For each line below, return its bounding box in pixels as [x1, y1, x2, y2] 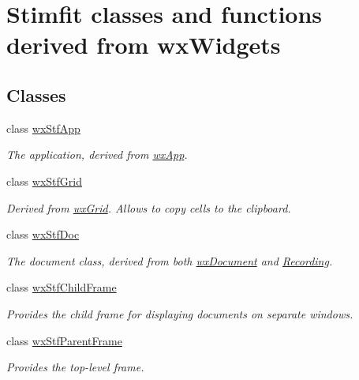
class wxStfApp [6, 119, 80, 136]
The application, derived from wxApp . [6, 146, 188, 163]
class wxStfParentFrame [6, 332, 122, 348]
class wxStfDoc [6, 226, 80, 243]
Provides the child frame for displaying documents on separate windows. [6, 305, 353, 322]
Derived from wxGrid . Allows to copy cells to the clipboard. [6, 199, 291, 216]
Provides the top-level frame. [6, 359, 144, 375]
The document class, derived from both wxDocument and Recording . [6, 252, 333, 269]
